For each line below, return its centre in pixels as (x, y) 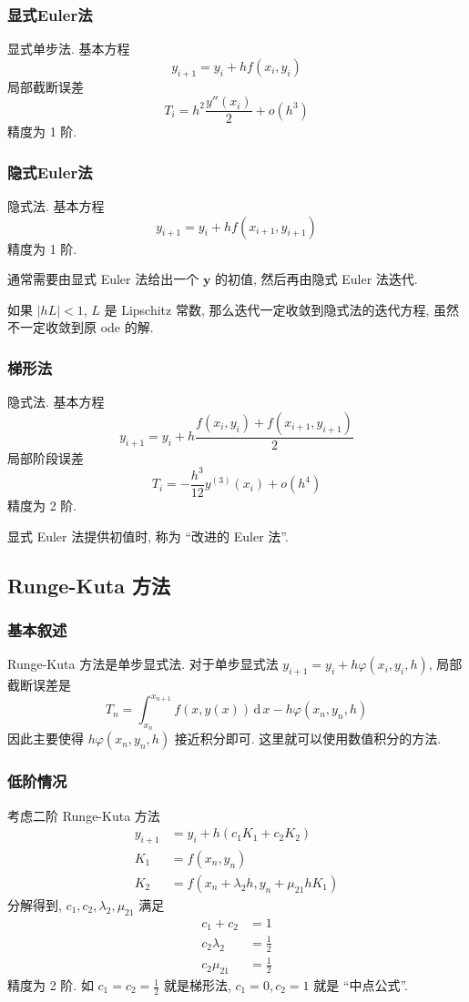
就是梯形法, (197, 985)
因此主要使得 (46, 739)
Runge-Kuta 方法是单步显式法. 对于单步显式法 (143, 664)
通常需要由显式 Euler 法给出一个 (103, 279)
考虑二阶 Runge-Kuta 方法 (84, 815)
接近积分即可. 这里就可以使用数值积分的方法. (308, 739)
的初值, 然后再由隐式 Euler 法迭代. (316, 279)
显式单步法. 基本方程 (69, 49)
